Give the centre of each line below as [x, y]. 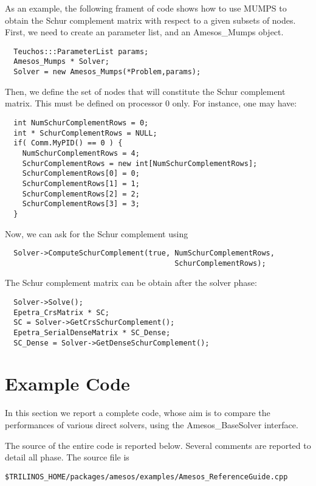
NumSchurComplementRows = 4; [81, 153]
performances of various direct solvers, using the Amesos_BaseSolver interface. [152, 425]
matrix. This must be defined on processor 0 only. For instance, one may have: [151, 103]
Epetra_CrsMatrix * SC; [61, 312]
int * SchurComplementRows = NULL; [85, 133]
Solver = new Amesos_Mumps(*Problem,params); [107, 72]
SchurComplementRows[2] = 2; [81, 194]
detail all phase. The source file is [67, 457]
